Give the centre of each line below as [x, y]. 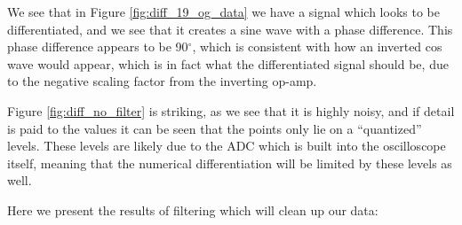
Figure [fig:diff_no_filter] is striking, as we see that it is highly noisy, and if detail [231, 110]
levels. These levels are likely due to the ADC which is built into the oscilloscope [227, 146]
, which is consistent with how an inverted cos [317, 47]
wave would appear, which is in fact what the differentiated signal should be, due [228, 63]
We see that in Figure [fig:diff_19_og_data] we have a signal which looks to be [223, 12]
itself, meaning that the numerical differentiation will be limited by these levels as [230, 163]
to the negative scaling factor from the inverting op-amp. [162, 81]
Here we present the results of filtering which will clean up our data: [193, 209]
